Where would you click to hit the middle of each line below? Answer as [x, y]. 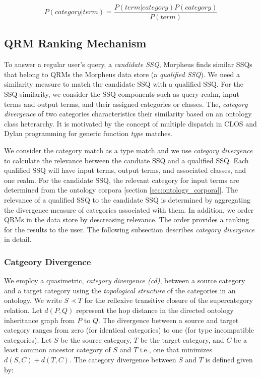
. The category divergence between [123, 359]
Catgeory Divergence [48, 261]
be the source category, [96, 339]
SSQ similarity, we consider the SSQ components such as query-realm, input [122, 94]
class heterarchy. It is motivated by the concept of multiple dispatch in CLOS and [130, 123]
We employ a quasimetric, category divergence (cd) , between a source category [125, 280]
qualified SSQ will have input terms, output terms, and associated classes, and [125, 170]
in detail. [18, 239]
